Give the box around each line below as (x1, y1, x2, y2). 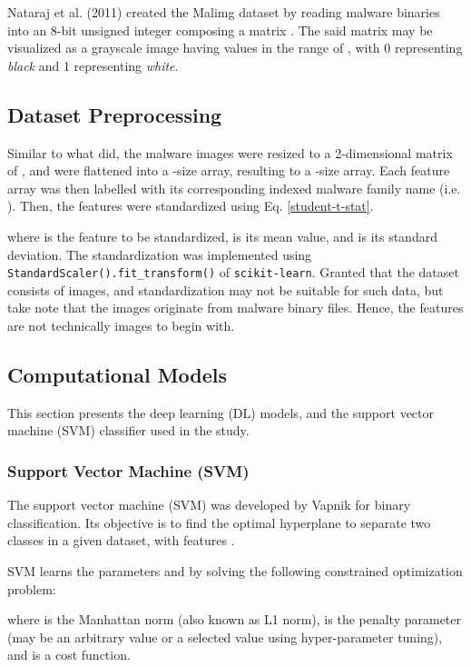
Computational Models (7, 360, 228, 388)
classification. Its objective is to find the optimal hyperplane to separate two (7, 513, 431, 532)
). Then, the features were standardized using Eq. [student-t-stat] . (7, 196, 374, 215)
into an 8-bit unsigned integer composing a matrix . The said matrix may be (7, 20, 433, 39)
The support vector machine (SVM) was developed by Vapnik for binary (7, 495, 411, 514)
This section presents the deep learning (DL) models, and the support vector (7, 403, 434, 422)
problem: (7, 579, 56, 598)
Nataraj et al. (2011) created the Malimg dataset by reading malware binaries (7, 3, 440, 21)
